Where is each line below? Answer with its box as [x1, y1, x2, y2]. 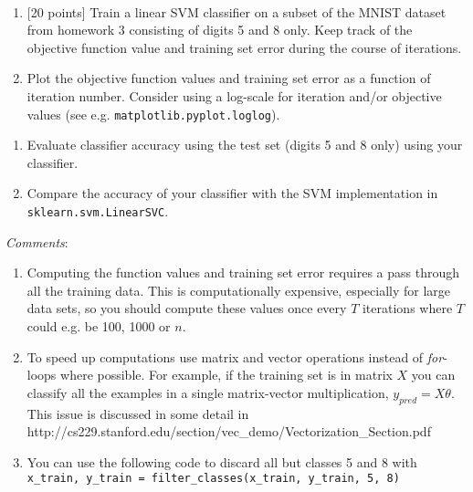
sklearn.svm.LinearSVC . [26, 202, 169, 220]
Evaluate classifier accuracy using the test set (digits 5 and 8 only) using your [26, 135, 463, 154]
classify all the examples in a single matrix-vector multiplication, [26, 382, 389, 402]
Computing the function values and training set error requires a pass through [26, 263, 459, 282]
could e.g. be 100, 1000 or [26, 317, 171, 336]
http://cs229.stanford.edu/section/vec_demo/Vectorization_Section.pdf [26, 422, 431, 441]
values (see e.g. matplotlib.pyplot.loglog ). [26, 104, 280, 123]
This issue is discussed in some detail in [26, 403, 249, 423]
